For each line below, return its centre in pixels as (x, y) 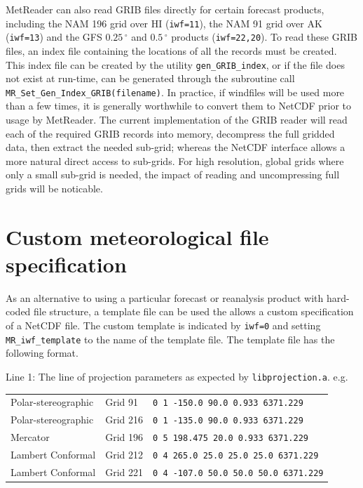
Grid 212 (124, 455)
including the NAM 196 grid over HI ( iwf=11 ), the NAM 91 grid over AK (164, 23)
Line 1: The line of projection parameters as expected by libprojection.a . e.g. (177, 376)
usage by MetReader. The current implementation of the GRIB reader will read (177, 119)
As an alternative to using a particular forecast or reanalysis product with (165, 297)
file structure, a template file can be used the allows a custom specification (194, 311)
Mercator (30, 437)
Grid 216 (124, 420)
